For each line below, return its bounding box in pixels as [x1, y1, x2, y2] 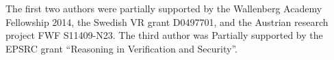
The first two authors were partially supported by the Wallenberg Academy [5, 1, 322, 15]
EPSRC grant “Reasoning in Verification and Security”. [5, 41, 237, 55]
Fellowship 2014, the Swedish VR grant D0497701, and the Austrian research [5, 14, 329, 29]
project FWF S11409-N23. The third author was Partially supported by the [5, 28, 323, 42]
